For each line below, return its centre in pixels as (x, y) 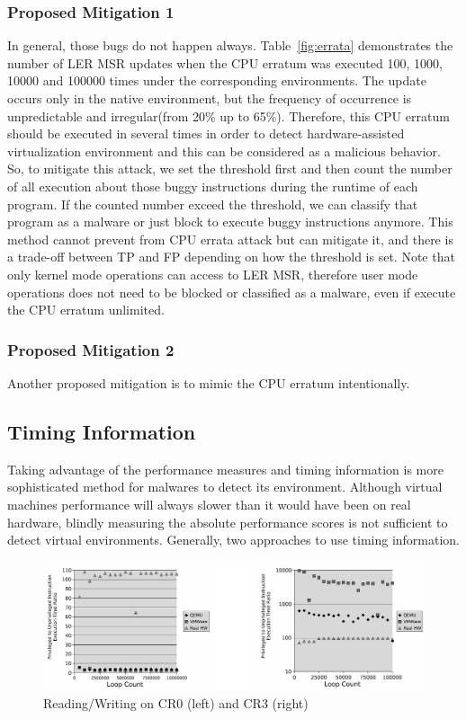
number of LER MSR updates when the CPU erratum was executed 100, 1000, (225, 62)
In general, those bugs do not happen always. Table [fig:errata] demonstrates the (230, 45)
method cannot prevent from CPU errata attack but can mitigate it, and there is (230, 239)
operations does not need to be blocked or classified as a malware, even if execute (232, 292)
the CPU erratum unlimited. (86, 310)
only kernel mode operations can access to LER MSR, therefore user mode (213, 274)
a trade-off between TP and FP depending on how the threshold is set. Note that (231, 257)
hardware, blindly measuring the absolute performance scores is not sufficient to (228, 522)
